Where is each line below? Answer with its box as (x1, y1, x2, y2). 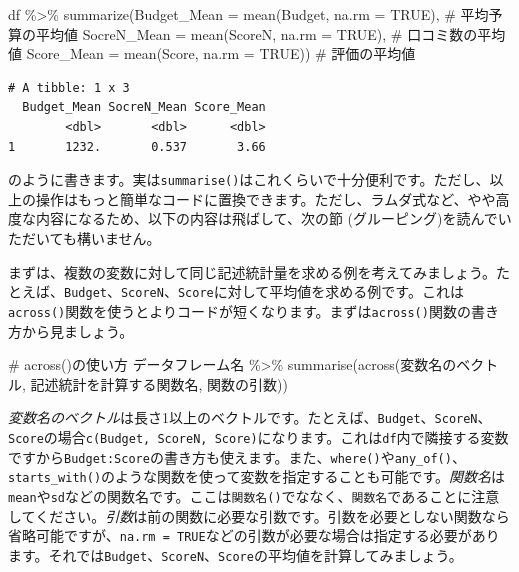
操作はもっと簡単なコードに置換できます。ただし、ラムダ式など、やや (35, 188, 496, 209)
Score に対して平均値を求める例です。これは (177, 281, 464, 302)
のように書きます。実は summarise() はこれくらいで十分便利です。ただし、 (8, 169, 490, 190)
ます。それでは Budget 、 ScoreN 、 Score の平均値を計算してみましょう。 (8, 544, 463, 565)
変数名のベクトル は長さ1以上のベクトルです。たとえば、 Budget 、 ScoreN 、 (8, 407, 492, 428)
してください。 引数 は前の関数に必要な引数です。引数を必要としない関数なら (8, 505, 510, 526)
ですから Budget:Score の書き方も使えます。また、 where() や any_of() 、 (8, 446, 466, 467)
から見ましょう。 (21, 320, 134, 341)
